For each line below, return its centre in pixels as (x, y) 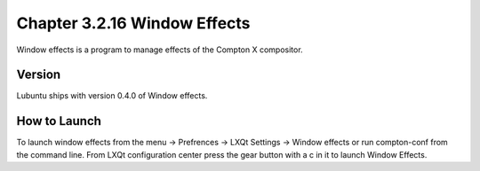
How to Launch (59, 121)
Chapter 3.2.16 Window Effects (133, 23)
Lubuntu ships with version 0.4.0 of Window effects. (112, 96)
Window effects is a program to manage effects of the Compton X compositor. (160, 50)
